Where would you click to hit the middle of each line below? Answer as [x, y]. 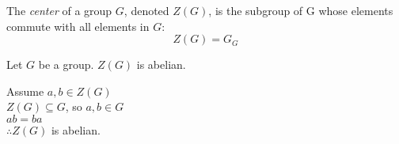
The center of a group [59, 10]
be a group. [66, 64]
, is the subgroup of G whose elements [301, 10]
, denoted [146, 10]
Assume [25, 91]
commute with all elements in [78, 26]
